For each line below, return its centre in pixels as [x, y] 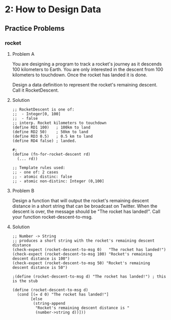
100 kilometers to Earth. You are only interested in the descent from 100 [88, 69]
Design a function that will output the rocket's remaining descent [80, 200]
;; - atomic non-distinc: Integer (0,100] [58, 181]
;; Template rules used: [39, 167]
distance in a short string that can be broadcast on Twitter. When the [85, 206]
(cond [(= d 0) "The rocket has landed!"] [63, 294]
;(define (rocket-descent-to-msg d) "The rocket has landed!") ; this [89, 276]
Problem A [23, 54]
